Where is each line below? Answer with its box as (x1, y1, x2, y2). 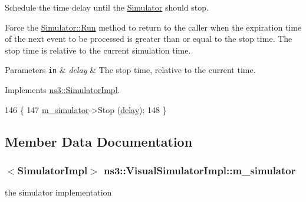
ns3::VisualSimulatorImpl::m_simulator (104, 163, 296, 177)
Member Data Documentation (5, 132, 193, 150)
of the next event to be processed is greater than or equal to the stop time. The (5, 32, 292, 45)
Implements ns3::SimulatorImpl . (5, 84, 120, 96)
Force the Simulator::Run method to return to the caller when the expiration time (5, 21, 302, 33)
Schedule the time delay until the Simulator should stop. (5, 1, 209, 13)
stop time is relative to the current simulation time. (5, 44, 191, 56)
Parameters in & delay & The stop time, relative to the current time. (5, 64, 256, 76)
